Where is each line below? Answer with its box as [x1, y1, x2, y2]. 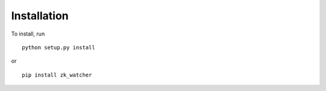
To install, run [11, 30, 45, 37]
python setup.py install [22, 44, 95, 51]
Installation [11, 9, 69, 22]
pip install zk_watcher [22, 71, 92, 78]
